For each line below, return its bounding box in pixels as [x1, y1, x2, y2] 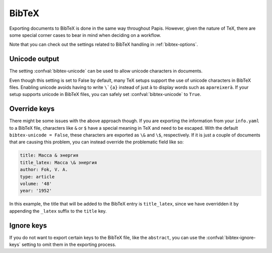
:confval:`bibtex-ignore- [206, 234, 256, 240]
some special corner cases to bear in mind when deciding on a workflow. [9, 32, 161, 38]
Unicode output [9, 55, 59, 63]
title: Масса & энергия [20, 153, 79, 159]
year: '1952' [20, 188, 52, 194]
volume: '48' [20, 181, 52, 187]
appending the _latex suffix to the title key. [9, 208, 107, 214]
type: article [20, 174, 55, 179]
